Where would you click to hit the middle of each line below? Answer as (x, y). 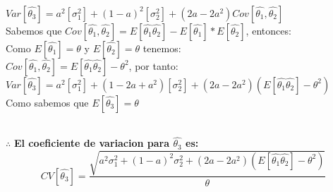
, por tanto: (153, 65)
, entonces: (268, 30)
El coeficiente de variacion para (92, 143)
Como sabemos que (47, 102)
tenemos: (162, 48)
